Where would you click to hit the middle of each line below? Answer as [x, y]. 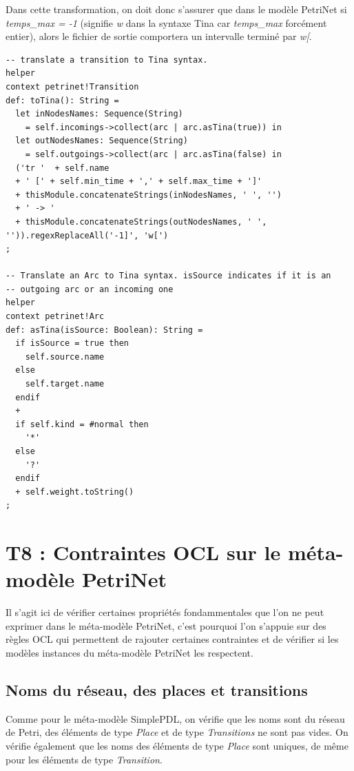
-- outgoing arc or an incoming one [90, 289]
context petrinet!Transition [72, 86]
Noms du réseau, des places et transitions [157, 690]
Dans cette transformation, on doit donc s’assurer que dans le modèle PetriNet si [176, 9]
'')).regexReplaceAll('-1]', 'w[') [87, 235]
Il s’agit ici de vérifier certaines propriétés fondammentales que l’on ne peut [165, 612]
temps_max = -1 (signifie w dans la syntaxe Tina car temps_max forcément [166, 22]
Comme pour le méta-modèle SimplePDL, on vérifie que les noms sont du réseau [175, 718]
